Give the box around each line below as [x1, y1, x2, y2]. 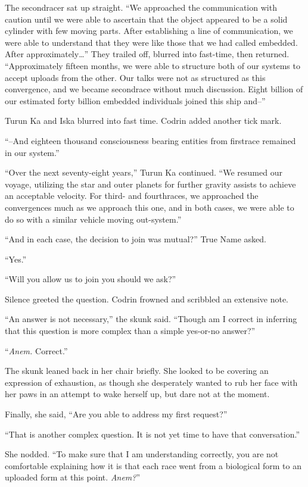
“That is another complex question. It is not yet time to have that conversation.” [5, 427, 300, 440]
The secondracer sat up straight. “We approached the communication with [5, 1, 277, 13]
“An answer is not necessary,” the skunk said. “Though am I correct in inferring [5, 313, 297, 325]
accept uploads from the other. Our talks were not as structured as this [5, 71, 266, 83]
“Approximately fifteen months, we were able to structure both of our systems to [5, 59, 300, 71]
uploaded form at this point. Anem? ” [5, 471, 141, 483]
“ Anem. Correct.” [5, 344, 68, 357]
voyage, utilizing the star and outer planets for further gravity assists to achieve [5, 177, 296, 190]
